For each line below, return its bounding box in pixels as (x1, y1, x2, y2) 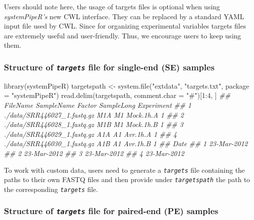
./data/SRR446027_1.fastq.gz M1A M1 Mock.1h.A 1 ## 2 (4, 109, 184, 120)
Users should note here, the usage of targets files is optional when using (4, 1, 220, 11)
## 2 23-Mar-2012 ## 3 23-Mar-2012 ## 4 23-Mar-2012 (4, 148, 184, 158)
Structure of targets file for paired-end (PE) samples (4, 205, 218, 217)
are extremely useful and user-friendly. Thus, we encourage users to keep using (4, 30, 241, 40)
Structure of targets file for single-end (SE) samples (4, 61, 215, 73)
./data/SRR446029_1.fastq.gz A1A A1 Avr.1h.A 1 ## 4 (4, 128, 177, 139)
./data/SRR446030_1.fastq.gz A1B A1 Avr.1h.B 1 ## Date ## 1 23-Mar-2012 (4, 138, 248, 149)
